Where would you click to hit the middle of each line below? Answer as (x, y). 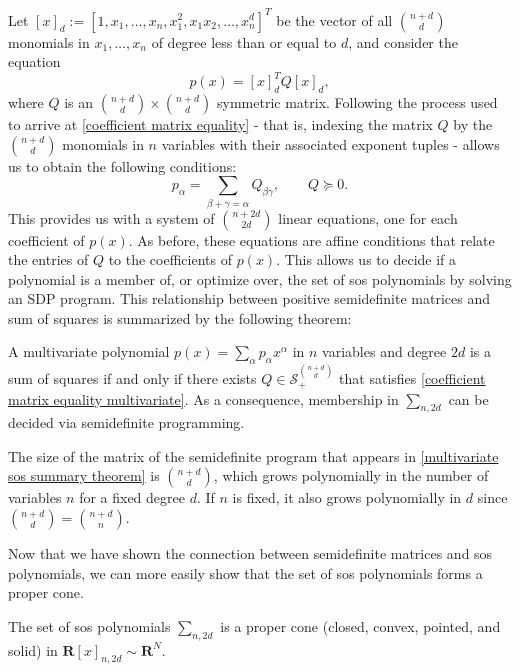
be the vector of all (334, 19)
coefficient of (46, 239)
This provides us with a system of (111, 217)
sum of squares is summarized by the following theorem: (180, 317)
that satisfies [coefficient (412, 378)
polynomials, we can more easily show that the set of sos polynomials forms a (245, 572)
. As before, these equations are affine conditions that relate (311, 239)
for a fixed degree (132, 497)
